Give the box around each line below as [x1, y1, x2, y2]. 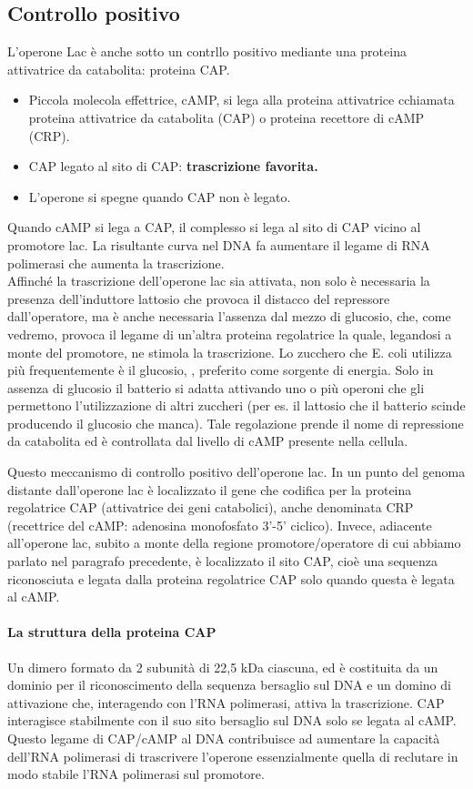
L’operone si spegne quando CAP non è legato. [28, 187, 291, 206]
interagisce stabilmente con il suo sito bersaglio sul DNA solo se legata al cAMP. [7, 711, 457, 730]
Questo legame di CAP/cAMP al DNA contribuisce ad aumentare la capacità [7, 729, 440, 747]
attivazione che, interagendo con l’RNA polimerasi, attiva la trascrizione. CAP [7, 693, 445, 712]
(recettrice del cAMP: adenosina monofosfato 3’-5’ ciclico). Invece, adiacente [7, 515, 432, 534]
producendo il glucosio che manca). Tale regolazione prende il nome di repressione [7, 413, 464, 432]
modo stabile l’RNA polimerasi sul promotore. [7, 764, 265, 784]
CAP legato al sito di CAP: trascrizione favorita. [28, 157, 318, 176]
